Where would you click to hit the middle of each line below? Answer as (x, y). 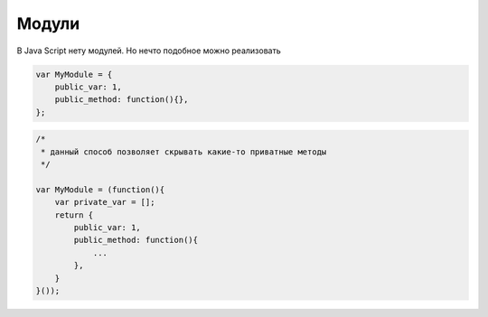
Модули (48, 23)
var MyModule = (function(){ (100, 189)
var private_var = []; (105, 202)
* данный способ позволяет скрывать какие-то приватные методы (184, 152)
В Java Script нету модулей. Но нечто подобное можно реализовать (149, 51)
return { (74, 215)
